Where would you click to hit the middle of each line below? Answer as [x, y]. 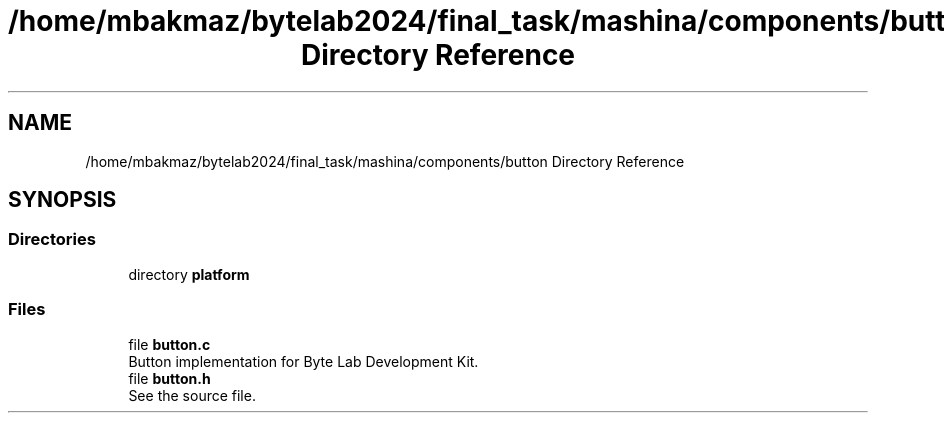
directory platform [189, 274]
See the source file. [192, 395]
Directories [52, 239]
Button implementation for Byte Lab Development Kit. [303, 361]
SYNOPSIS [62, 200]
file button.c [169, 344]
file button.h [169, 378]
